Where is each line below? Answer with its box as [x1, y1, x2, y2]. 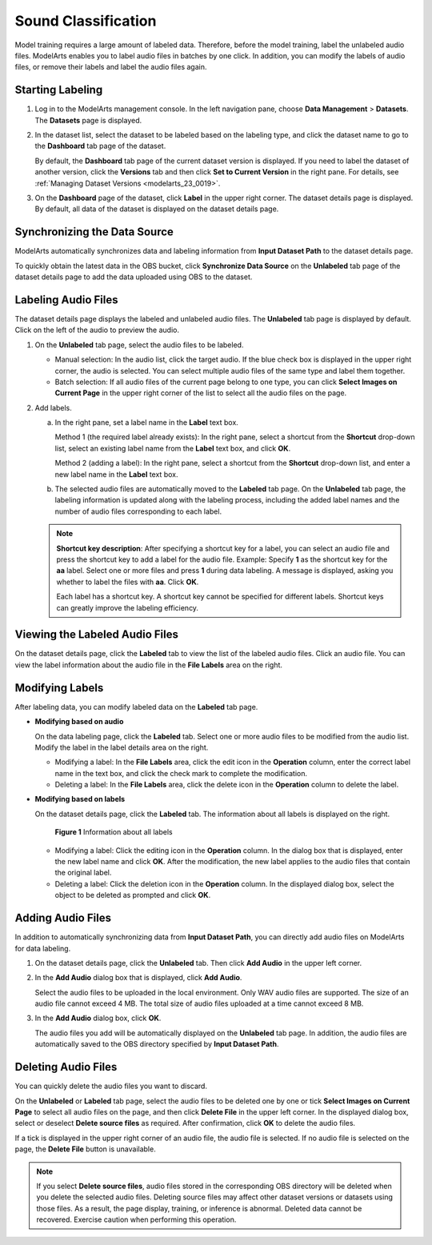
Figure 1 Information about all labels [54, 827, 173, 837]
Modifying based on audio [34, 717, 124, 727]
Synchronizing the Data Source [14, 225, 174, 239]
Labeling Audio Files [14, 293, 119, 306]
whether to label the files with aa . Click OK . [56, 577, 199, 586]
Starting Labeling [14, 83, 103, 97]
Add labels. [34, 402, 72, 412]
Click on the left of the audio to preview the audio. [14, 325, 180, 335]
